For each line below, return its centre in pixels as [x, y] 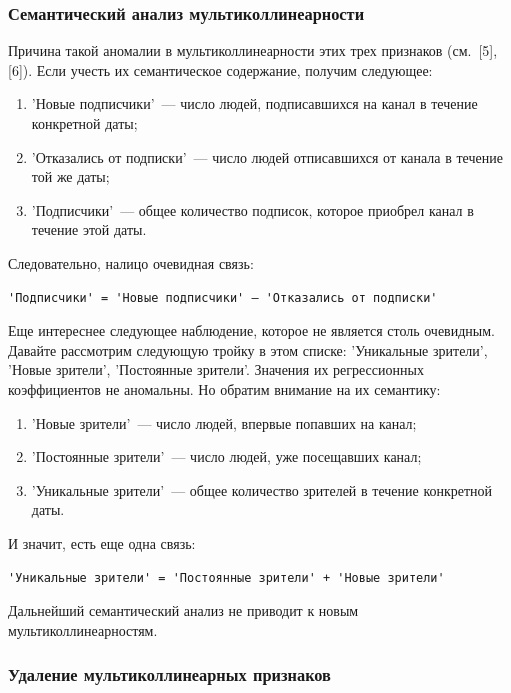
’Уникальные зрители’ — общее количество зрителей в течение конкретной [262, 489]
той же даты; [70, 176]
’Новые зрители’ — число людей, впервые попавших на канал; [224, 422]
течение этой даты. [89, 229]
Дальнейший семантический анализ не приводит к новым [183, 610]
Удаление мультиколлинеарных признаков [169, 674]
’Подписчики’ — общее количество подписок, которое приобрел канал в [252, 209]
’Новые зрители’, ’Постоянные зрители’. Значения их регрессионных [216, 369]
